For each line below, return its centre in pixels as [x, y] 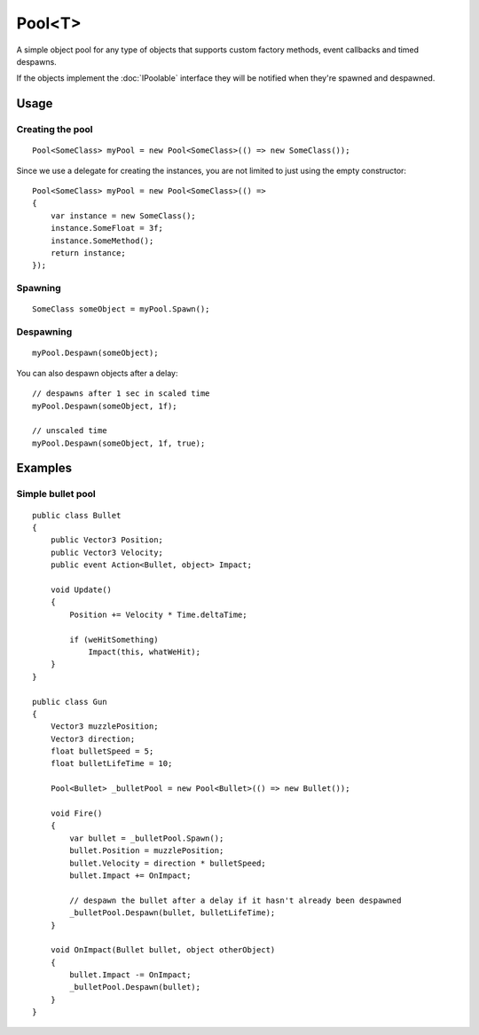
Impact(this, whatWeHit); [145, 652]
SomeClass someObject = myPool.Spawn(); [121, 309]
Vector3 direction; [93, 739]
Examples [44, 468]
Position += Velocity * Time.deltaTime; [158, 614]
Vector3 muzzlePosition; [104, 727]
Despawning [44, 332]
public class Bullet [77, 515]
